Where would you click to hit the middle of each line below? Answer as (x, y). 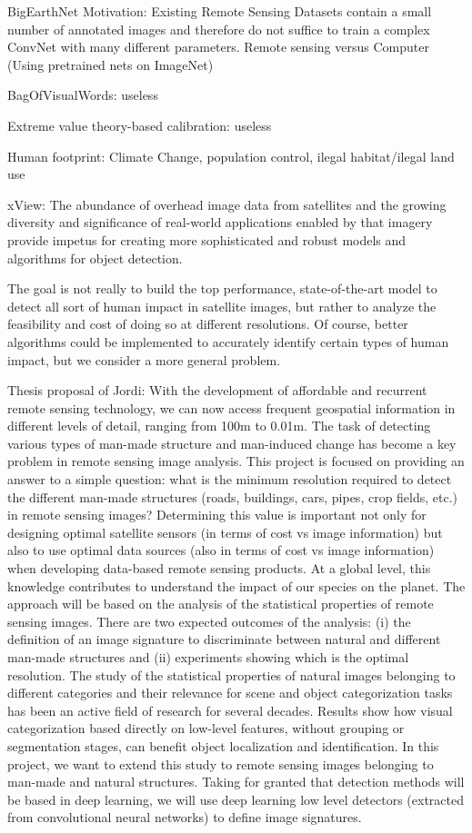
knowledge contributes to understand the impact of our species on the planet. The (236, 585)
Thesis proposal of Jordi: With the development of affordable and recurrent (217, 390)
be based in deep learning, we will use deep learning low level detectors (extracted (236, 799)
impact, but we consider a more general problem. (144, 359)
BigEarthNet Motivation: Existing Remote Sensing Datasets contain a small (220, 11)
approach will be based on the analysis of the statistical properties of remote (221, 604)
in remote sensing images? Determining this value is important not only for (217, 515)
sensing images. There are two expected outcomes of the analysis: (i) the (209, 621)
